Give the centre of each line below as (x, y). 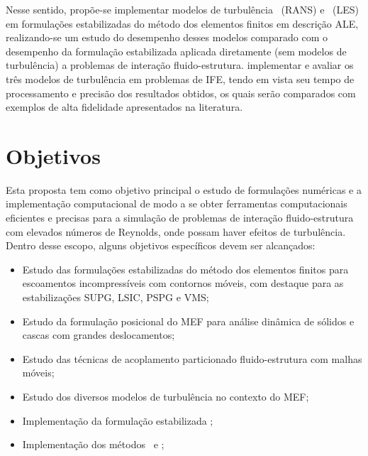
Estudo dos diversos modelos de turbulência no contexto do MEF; (166, 396)
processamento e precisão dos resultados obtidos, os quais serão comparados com (181, 93)
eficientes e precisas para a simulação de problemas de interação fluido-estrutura (180, 218)
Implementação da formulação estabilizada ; (118, 420)
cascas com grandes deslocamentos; (99, 335)
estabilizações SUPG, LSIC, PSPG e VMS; (116, 297)
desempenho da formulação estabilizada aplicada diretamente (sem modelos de (176, 51)
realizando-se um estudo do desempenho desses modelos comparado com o (167, 37)
